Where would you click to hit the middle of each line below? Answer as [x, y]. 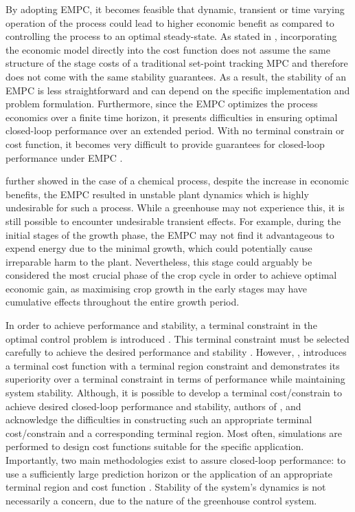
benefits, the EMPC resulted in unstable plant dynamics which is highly [157, 194]
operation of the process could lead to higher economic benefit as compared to [170, 22]
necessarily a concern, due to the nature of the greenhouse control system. [161, 500]
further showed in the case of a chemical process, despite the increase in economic [177, 181]
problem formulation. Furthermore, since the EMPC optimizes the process [162, 104]
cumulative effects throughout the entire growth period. [123, 302]
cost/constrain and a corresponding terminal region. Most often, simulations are [174, 433]
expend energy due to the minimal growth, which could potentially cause [159, 248]
